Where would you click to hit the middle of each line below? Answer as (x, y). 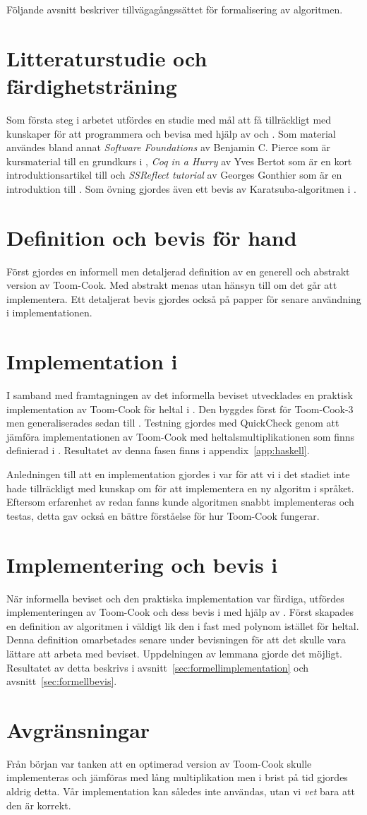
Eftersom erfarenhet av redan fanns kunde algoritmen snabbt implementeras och (180, 502)
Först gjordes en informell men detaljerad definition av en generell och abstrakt (178, 271)
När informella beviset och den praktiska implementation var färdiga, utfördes (175, 598)
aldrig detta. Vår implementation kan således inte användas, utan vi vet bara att (181, 791)
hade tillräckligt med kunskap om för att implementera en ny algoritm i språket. (180, 488)
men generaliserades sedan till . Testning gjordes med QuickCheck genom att (173, 423)
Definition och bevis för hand (152, 237)
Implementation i (92, 361)
